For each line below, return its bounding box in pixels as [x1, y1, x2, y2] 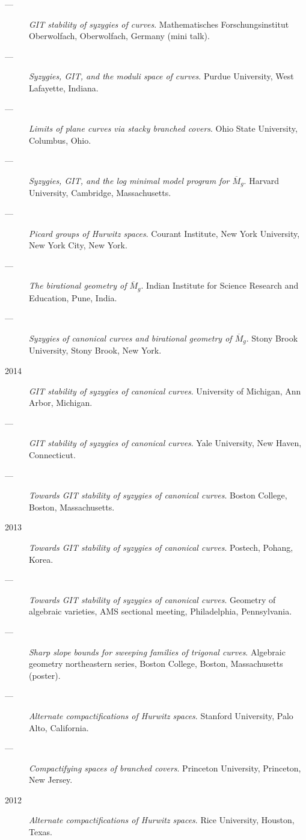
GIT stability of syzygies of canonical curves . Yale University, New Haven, [29, 437, 302, 449]
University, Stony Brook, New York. [29, 344, 162, 357]
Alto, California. [29, 721, 89, 734]
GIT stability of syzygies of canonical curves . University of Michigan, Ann [29, 384, 301, 397]
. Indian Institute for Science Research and [141, 279, 299, 292]
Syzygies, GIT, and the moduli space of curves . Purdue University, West [29, 70, 294, 82]
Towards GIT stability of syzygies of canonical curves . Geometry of [29, 593, 276, 605]
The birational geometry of [29, 279, 127, 292]
